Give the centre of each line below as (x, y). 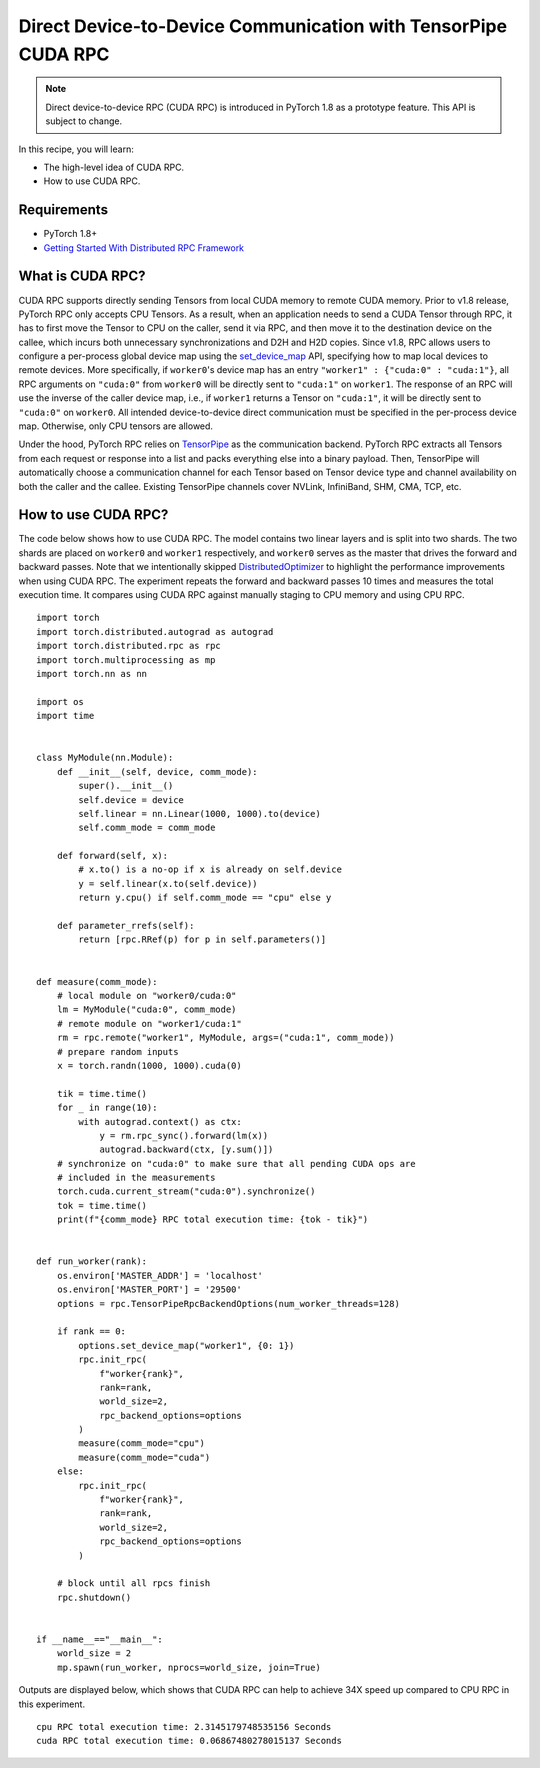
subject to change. (84, 121)
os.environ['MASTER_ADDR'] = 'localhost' (160, 1275)
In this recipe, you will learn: (76, 149)
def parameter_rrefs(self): (125, 926)
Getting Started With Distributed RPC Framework (144, 247)
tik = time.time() (102, 1093)
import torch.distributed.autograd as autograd (155, 631)
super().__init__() (126, 786)
